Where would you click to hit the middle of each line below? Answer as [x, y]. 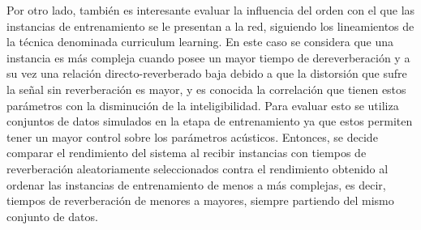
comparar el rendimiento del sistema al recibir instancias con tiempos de [187, 153]
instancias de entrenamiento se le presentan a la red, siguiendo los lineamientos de [210, 26]
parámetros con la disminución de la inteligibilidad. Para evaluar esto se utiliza [203, 105]
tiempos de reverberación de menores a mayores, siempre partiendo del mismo [200, 200]
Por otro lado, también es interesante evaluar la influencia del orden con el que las [211, 10]
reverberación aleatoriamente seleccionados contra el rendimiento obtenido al [198, 168]
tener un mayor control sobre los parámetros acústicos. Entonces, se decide [192, 136]
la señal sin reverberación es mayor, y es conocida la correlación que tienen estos [206, 89]
